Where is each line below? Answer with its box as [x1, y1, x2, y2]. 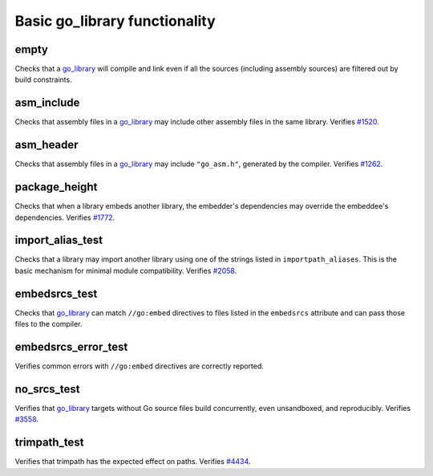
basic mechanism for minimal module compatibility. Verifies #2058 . [14, 266, 237, 275]
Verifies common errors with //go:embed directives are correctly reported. [14, 361, 265, 371]
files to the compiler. [14, 319, 83, 329]
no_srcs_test [14, 382, 80, 396]
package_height [14, 181, 98, 194]
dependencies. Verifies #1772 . [14, 213, 115, 222]
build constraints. [14, 75, 72, 84]
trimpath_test [14, 436, 84, 450]
